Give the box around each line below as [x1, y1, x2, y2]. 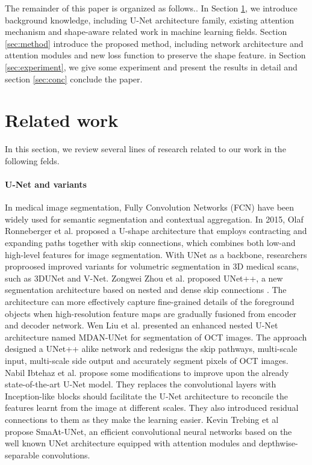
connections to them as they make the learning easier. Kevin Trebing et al [5, 413, 279, 425]
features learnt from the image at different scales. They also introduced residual [5, 401, 299, 414]
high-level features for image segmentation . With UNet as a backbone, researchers [5, 248, 307, 260]
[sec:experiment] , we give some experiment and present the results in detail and [5, 60, 298, 73]
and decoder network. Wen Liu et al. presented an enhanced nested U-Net [5, 319, 278, 331]
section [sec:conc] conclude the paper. [5, 72, 143, 85]
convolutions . [42, 448, 90, 461]
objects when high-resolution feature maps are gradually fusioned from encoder [5, 307, 296, 319]
